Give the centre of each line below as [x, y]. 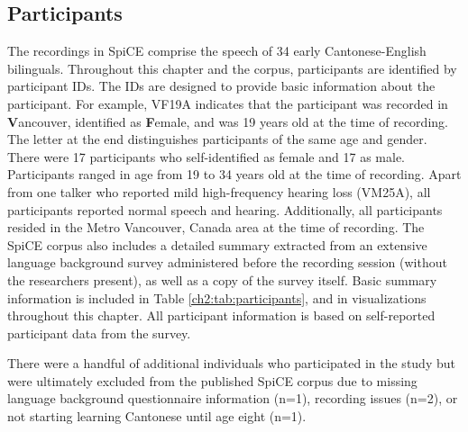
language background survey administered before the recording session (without [227, 262]
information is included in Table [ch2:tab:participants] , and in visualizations [217, 297]
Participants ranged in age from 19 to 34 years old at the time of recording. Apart [234, 174]
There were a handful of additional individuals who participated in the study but [231, 363]
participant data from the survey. [99, 333]
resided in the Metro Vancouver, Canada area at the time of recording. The [216, 227]
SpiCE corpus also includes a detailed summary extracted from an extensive [217, 244]
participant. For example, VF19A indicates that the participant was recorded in [228, 103]
